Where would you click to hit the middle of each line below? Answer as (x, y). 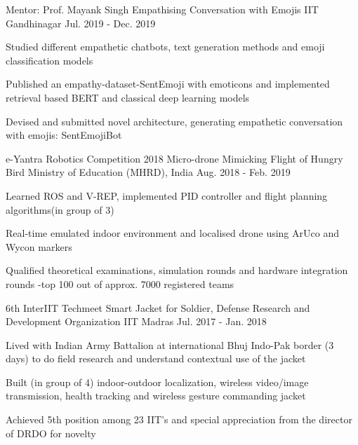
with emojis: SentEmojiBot (64, 135)
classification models (49, 60)
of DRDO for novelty (51, 433)
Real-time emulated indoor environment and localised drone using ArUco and (172, 233)
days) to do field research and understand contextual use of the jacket (156, 358)
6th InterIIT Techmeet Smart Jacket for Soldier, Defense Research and (158, 307)
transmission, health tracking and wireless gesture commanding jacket (156, 396)
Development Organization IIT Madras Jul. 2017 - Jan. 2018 (136, 321)
